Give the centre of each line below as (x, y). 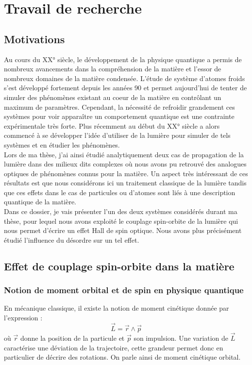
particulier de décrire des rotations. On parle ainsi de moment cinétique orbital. (122, 357)
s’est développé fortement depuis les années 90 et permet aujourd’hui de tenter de (126, 88)
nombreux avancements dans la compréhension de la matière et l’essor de (113, 69)
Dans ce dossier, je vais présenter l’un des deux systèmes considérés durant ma (121, 211)
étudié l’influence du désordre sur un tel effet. (72, 240)
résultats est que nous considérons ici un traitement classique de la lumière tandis (125, 183)
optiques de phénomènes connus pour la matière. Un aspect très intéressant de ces (126, 173)
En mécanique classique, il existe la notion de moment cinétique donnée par (117, 308)
